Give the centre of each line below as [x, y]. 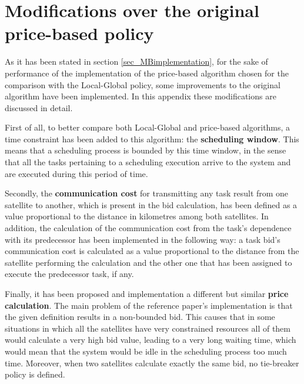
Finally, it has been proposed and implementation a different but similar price [147, 293]
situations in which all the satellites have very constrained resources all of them [148, 328]
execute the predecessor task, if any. [69, 274]
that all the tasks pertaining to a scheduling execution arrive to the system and [148, 162]
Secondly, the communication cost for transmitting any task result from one [147, 193]
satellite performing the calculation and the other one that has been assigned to [148, 262]
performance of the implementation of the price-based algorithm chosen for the [147, 73]
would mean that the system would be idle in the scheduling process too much [146, 351]
